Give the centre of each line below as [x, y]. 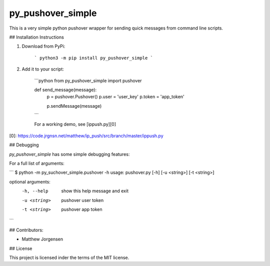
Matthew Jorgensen [42, 239]
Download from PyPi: [43, 46]
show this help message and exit [95, 191]
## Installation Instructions [37, 37]
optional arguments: [30, 182]
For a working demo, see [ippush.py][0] [75, 124]
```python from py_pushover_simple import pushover [88, 81]
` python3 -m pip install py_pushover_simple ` [94, 58]
